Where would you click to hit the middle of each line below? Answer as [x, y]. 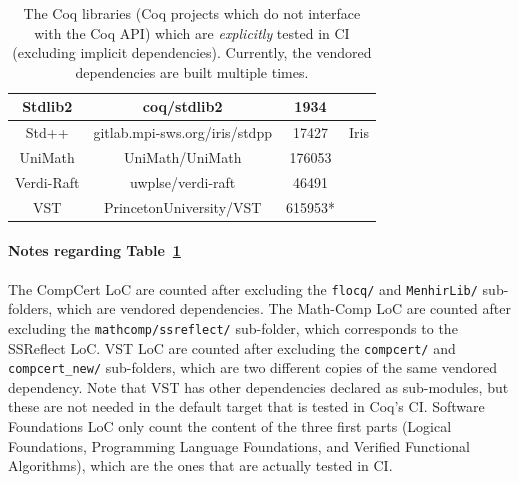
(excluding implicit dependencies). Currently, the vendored [192, 52]
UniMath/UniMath [182, 157]
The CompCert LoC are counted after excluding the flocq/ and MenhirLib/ [243, 288]
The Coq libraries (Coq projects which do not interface [192, 13]
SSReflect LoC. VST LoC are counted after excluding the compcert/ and [232, 347]
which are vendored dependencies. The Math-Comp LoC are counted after [283, 308]
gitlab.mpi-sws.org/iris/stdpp [182, 132]
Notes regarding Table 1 [94, 250]
